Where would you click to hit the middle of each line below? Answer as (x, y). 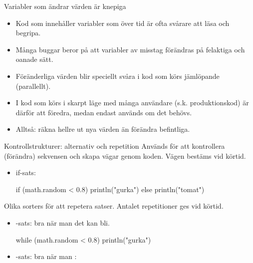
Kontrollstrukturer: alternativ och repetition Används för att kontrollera (115, 145)
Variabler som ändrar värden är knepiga (65, 6)
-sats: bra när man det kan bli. (63, 222)
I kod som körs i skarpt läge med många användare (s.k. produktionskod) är (132, 103)
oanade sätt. (34, 59)
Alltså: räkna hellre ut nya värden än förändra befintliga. (103, 129)
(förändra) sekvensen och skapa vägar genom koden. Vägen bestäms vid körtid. (125, 155)
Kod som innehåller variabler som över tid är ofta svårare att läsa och (123, 23)
